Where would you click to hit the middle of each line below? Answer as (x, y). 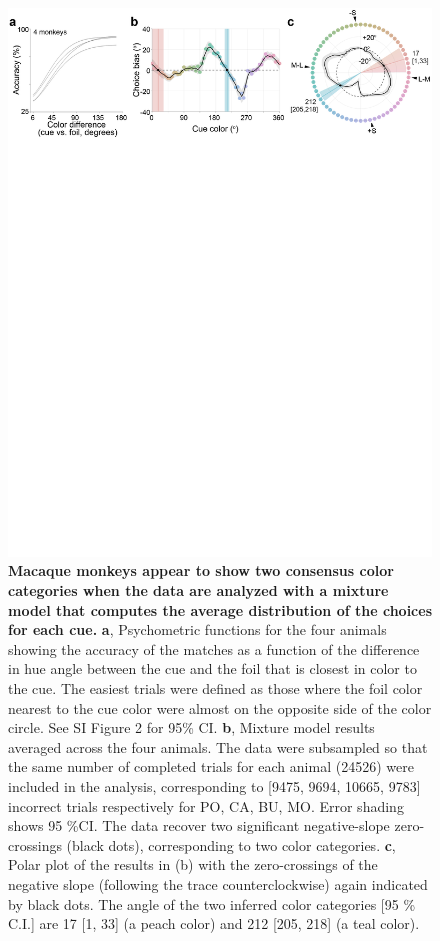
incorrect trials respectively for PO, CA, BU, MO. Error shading (206, 805)
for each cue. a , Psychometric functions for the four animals (197, 629)
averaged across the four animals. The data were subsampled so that (218, 746)
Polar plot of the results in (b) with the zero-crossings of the (193, 864)
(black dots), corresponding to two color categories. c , (231, 844)
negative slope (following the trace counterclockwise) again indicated (218, 883)
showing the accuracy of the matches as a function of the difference (214, 648)
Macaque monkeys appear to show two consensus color (201, 570)
